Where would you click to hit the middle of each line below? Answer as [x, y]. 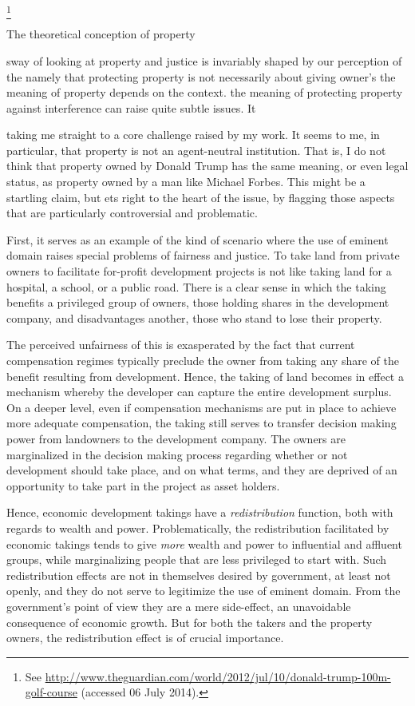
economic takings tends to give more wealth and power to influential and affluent [204, 543]
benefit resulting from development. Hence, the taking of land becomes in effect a [205, 376]
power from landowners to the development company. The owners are [176, 438]
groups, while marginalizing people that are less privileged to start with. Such [197, 559]
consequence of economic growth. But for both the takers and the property [190, 622]
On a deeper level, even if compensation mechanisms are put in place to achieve [202, 407]
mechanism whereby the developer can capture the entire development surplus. [199, 392]
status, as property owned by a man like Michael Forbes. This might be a [186, 182]
